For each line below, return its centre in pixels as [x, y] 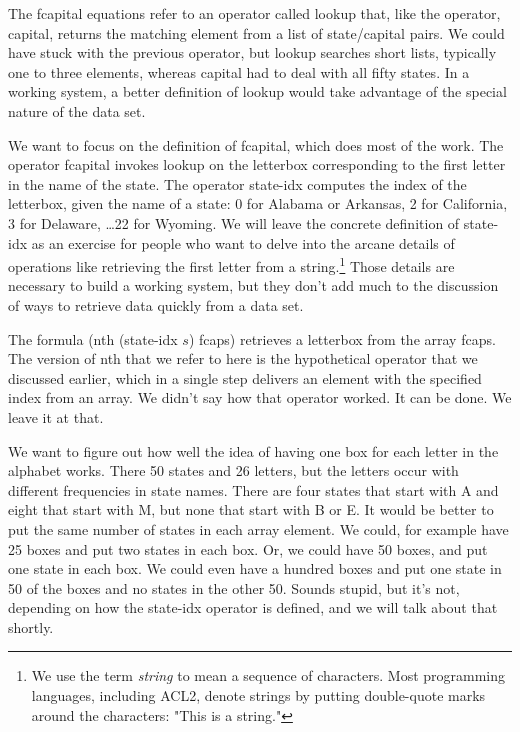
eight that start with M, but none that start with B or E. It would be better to [251, 509]
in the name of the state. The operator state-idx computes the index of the [237, 183]
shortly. [31, 626]
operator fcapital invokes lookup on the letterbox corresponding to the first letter [257, 164]
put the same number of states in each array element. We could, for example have [258, 528]
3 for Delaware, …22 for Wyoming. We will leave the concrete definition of [234, 222]
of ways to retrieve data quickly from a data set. [156, 304]
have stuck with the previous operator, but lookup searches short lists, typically [252, 52]
